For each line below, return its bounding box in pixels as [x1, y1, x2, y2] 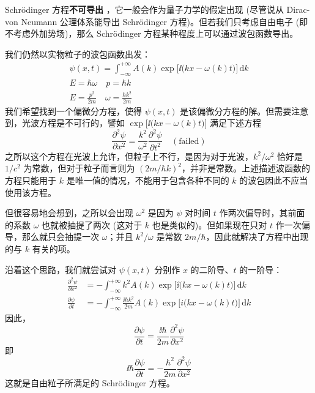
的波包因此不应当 [239, 173, 308, 186]
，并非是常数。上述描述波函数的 [181, 162, 310, 174]
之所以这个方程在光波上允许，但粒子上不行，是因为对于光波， [5, 149, 253, 162]
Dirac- [286, 3, 310, 15]
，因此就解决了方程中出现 [206, 230, 309, 243]
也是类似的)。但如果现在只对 [152, 218, 267, 231]
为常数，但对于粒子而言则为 [23, 162, 135, 174]
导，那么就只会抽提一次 [5, 230, 99, 243]
